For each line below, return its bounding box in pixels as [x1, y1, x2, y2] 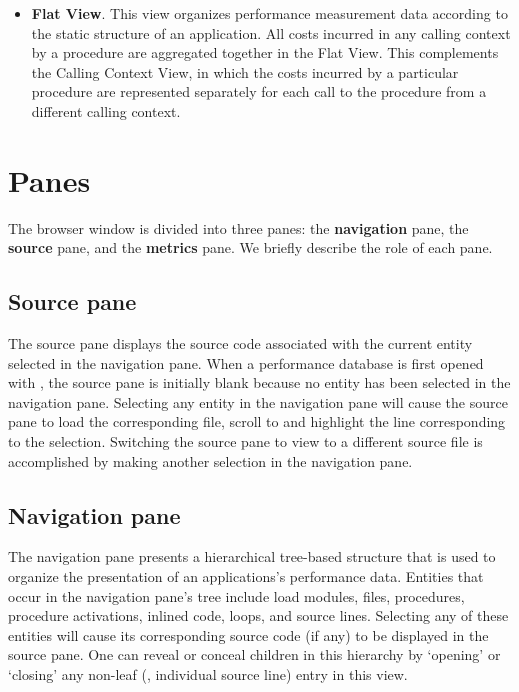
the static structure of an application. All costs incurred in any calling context [31, 22, 511, 43]
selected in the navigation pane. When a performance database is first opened [8, 352, 484, 373]
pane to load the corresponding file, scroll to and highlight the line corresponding [8, 411, 506, 432]
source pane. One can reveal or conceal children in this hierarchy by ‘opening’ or [8, 644, 501, 665]
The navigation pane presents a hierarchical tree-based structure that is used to [8, 546, 496, 567]
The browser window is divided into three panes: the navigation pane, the [8, 217, 469, 238]
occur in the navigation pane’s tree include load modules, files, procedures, [8, 585, 465, 606]
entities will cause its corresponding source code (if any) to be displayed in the [8, 624, 489, 645]
